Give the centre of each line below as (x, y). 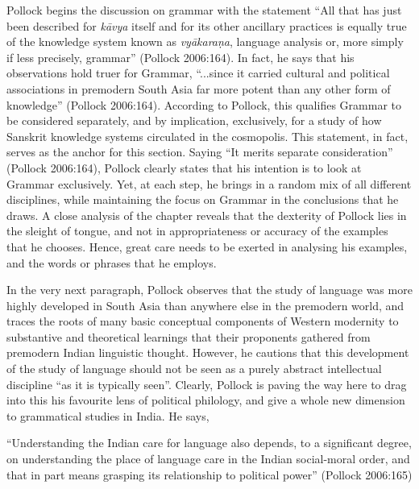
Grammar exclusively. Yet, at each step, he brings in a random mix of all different (209, 183)
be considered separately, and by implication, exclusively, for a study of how (194, 120)
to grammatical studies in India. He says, (108, 415)
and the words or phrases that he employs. (112, 262)
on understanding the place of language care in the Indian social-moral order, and (208, 459)
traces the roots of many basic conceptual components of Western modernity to (203, 321)
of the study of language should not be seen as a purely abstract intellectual (194, 369)
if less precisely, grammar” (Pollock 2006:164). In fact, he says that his (180, 57)
